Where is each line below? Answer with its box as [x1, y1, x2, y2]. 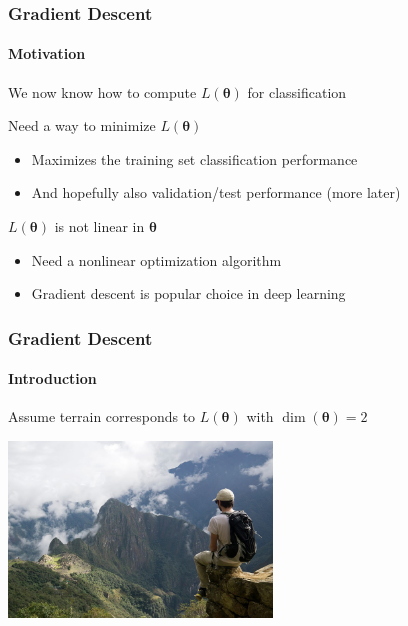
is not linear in [54, 216, 145, 237]
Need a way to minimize [8, 115, 156, 136]
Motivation [8, 43, 86, 64]
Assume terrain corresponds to [8, 406, 196, 427]
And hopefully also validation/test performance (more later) [31, 182, 401, 203]
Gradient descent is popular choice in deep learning [31, 283, 346, 304]
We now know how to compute [8, 81, 197, 102]
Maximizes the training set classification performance [31, 148, 358, 169]
